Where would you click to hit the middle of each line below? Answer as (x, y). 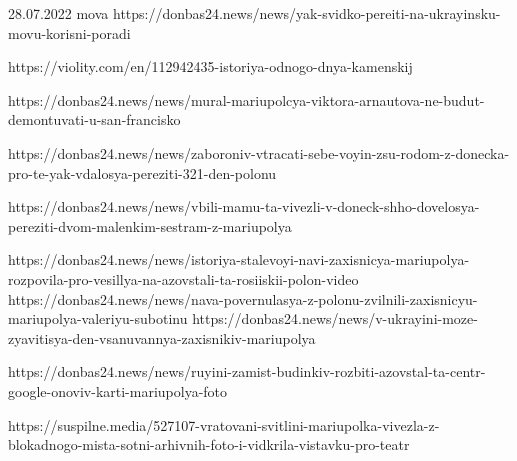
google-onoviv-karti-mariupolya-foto (118, 390)
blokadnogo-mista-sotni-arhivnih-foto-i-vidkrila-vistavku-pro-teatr (209, 444)
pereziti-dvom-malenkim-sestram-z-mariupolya (150, 225)
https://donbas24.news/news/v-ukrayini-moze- (335, 318)
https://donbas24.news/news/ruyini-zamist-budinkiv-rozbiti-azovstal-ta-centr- (247, 371)
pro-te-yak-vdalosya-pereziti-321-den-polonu (142, 172)
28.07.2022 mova (58, 13)
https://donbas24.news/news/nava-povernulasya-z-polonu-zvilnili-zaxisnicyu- (243, 298)
